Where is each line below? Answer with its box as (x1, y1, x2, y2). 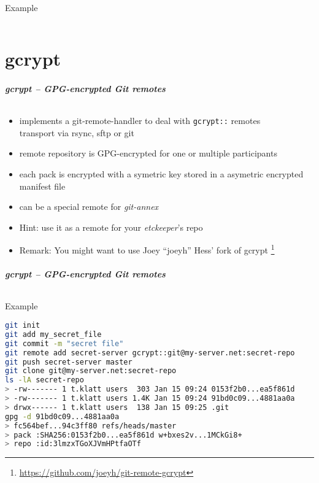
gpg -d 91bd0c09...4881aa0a (5, 412, 120, 421)
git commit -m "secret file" (5, 339, 124, 348)
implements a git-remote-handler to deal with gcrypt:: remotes (19, 114, 261, 127)
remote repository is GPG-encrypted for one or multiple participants (19, 147, 277, 160)
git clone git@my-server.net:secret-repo (5, 366, 177, 376)
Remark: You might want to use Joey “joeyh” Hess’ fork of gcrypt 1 (19, 242, 275, 257)
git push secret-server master (5, 357, 133, 366)
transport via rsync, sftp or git (19, 126, 134, 139)
